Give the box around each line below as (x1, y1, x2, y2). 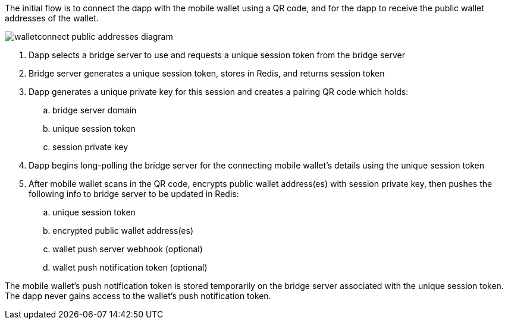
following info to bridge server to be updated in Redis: (29, 189, 239, 199)
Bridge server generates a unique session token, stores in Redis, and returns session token (29, 68, 385, 78)
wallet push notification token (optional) (52, 262, 208, 272)
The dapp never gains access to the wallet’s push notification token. (5, 291, 271, 301)
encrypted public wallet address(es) (52, 225, 193, 236)
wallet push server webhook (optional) (52, 244, 203, 254)
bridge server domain (52, 105, 137, 115)
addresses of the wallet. (5, 13, 99, 23)
